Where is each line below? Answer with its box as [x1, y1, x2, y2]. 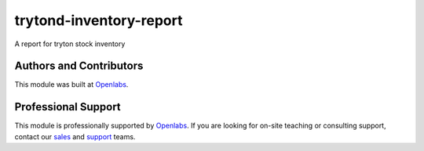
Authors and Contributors [14, 59, 144, 73]
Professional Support [14, 100, 121, 113]
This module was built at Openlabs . [14, 80, 129, 89]
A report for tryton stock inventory [14, 39, 126, 49]
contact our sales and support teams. [14, 131, 136, 141]
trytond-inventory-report [14, 12, 183, 29]
